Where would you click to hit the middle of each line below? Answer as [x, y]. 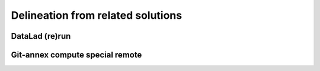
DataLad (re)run [41, 36]
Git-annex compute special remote [76, 55]
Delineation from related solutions [97, 15]
